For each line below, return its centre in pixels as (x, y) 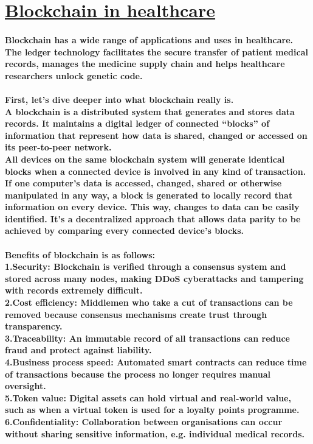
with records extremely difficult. (74, 290)
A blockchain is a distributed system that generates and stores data (150, 111)
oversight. (26, 386)
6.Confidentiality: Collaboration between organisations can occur (144, 421)
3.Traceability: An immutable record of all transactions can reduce (147, 338)
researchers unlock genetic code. (74, 75)
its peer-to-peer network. (58, 147)
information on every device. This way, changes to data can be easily (152, 207)
